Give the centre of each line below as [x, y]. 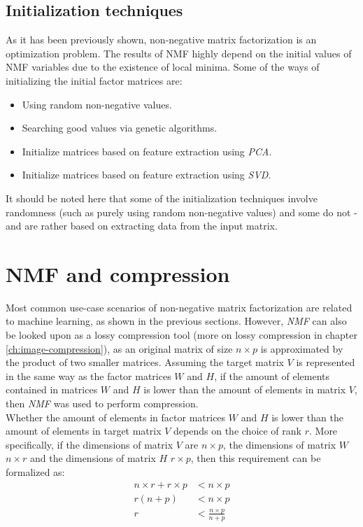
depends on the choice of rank [237, 431]
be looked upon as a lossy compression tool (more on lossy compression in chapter [181, 335]
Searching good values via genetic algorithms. [120, 128]
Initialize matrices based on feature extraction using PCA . [147, 151]
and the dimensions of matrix [93, 458]
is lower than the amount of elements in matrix [245, 389]
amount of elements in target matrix [84, 431]
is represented [326, 362]
